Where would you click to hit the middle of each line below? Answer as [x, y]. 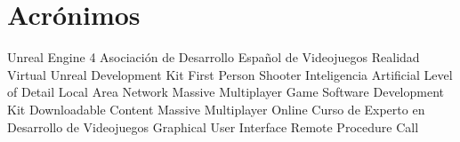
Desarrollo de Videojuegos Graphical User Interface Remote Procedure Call [213, 126]
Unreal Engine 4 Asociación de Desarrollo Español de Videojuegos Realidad [214, 57]
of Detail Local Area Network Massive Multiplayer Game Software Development [226, 92]
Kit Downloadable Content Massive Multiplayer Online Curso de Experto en [216, 109]
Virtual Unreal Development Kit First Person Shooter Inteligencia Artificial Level [230, 74]
